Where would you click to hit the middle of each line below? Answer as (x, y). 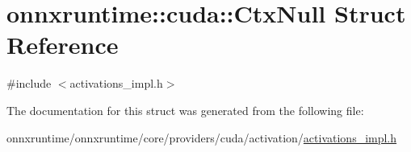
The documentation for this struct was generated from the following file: (185, 110)
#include (29, 83)
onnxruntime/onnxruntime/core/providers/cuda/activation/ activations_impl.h (202, 137)
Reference (63, 45)
